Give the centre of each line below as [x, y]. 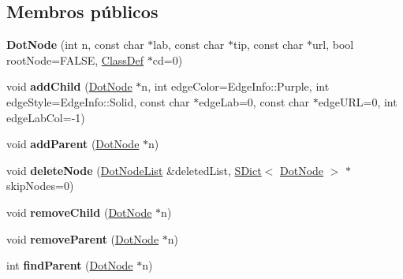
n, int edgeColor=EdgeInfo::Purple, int [235, 86]
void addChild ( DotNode [69, 86]
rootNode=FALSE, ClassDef [75, 60]
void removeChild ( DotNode [79, 212]
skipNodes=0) [40, 186]
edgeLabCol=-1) [46, 117]
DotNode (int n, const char [75, 45]
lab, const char [189, 45]
